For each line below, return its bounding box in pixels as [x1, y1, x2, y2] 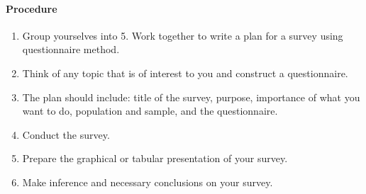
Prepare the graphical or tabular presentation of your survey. [22, 151, 288, 166]
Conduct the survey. [22, 127, 110, 142]
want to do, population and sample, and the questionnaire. [22, 103, 278, 118]
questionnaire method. [22, 42, 120, 57]
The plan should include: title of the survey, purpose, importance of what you [22, 89, 360, 104]
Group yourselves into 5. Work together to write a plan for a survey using [22, 28, 343, 42]
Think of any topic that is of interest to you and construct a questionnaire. [22, 65, 348, 80]
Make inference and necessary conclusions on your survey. [22, 174, 273, 189]
